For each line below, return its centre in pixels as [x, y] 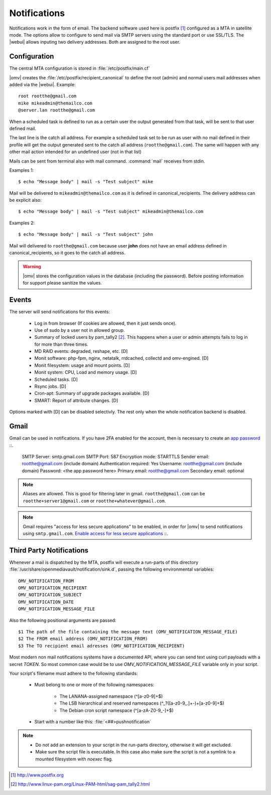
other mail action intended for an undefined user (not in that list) [75, 152]
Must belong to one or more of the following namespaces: [94, 685]
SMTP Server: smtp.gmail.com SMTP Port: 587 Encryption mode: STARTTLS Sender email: [116, 456]
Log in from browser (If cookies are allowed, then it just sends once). [105, 323]
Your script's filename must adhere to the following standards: [74, 673]
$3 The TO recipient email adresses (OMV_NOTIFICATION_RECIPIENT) [102, 646]
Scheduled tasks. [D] [56, 379]
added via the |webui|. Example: [42, 85]
